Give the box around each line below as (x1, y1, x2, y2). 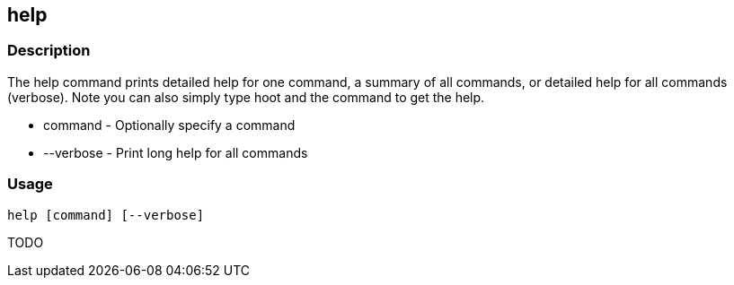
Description (7, 41, 91, 60)
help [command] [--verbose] (7, 207, 205, 222)
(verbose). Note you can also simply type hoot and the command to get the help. (7, 89, 485, 105)
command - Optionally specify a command (43, 117, 296, 133)
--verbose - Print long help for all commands (43, 144, 308, 160)
